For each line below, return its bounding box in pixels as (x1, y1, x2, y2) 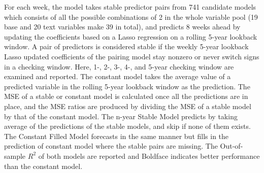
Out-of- (220, 141, 243, 151)
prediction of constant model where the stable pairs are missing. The (4, 141, 218, 151)
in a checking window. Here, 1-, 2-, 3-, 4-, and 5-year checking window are (4, 61, 234, 72)
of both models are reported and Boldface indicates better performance (38, 150, 260, 161)
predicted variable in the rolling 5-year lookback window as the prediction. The (4, 81, 250, 91)
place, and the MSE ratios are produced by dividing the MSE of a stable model (4, 100, 251, 111)
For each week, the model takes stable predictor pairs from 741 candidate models (4, 2, 256, 12)
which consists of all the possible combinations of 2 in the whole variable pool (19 (4, 11, 258, 22)
